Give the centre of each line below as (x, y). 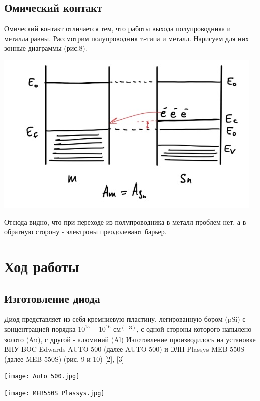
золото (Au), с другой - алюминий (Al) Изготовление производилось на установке (130, 339)
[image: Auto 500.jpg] (42, 377)
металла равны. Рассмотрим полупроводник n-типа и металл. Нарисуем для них (127, 38)
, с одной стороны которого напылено (194, 329)
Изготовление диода (52, 298)
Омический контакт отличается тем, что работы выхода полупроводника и (118, 28)
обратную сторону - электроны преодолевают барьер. (85, 231)
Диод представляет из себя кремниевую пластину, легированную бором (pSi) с (125, 319)
